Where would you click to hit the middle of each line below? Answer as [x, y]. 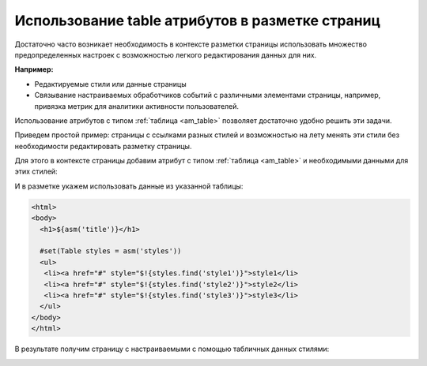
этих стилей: [36, 172]
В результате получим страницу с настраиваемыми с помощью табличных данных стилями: [172, 349]
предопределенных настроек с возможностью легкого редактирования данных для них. [166, 54]
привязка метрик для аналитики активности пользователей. [137, 106]
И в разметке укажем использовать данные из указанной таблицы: [129, 186]
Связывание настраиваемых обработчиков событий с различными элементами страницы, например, [208, 95]
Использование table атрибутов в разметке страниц [198, 21]
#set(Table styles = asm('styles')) [111, 251]
